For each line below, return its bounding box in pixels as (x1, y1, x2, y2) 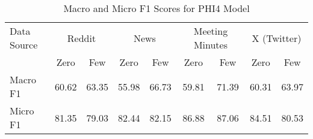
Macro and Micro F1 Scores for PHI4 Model (63, 1, 250, 15)
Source (10, 38, 38, 52)
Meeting (193, 24, 228, 38)
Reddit (67, 31, 96, 45)
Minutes (193, 38, 228, 52)
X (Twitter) (252, 31, 302, 45)
